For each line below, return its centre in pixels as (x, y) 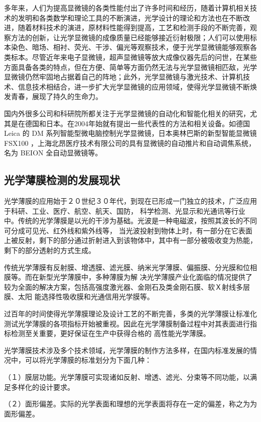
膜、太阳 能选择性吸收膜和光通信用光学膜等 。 (79, 297)
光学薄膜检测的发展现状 (62, 180)
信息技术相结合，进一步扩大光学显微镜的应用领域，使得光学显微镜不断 (134, 86)
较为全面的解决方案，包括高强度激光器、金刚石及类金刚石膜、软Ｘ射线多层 (127, 286)
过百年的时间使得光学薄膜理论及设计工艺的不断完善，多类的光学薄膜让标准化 (130, 314)
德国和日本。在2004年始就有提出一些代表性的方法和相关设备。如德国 (137, 123)
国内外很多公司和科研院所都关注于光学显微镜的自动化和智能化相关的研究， (127, 113)
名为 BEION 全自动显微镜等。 (53, 153)
